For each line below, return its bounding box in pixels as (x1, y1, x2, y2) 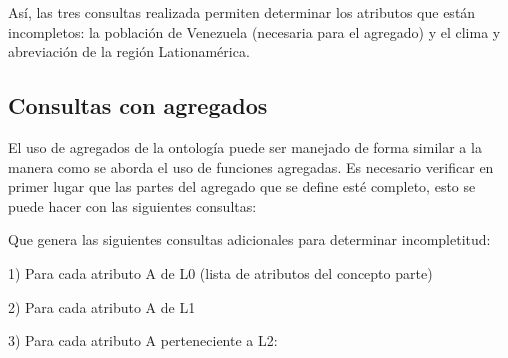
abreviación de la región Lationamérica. (8, 41, 250, 62)
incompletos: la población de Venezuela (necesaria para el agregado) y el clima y (8, 21, 501, 42)
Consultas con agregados (8, 90, 268, 121)
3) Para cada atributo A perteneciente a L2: (8, 330, 278, 351)
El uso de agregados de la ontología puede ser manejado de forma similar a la (8, 136, 482, 157)
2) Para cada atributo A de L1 (8, 296, 196, 317)
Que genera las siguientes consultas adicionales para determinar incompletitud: (8, 229, 491, 250)
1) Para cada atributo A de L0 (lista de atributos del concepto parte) (8, 262, 433, 283)
